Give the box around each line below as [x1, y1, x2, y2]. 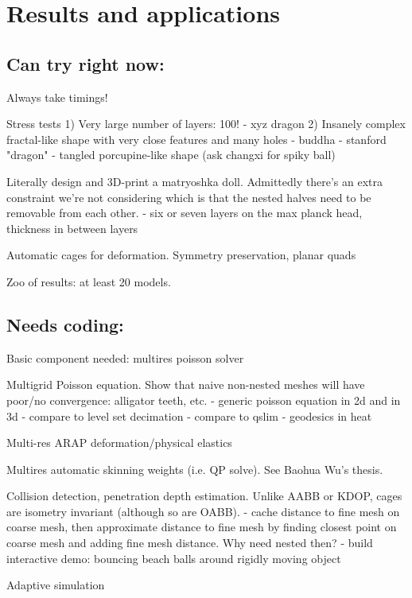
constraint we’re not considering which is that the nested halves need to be [6, 188, 371, 205]
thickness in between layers [6, 219, 138, 236]
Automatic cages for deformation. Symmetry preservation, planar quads [6, 247, 356, 263]
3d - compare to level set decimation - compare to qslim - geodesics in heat [6, 407, 372, 424]
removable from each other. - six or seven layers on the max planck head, [6, 204, 363, 221]
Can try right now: [6, 51, 165, 76]
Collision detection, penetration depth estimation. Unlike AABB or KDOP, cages [6, 487, 402, 504]
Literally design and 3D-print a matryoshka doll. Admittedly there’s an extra [6, 173, 383, 189]
